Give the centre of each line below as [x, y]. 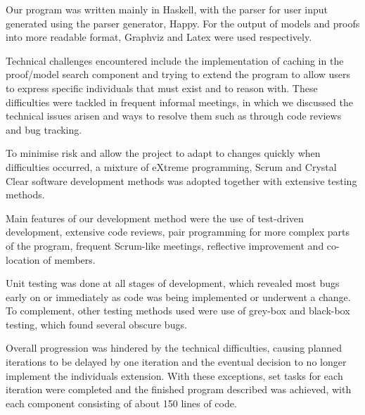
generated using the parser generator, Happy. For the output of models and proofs [183, 23]
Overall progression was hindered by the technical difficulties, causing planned [174, 348]
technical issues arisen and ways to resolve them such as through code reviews [174, 116]
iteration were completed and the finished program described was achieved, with [179, 389]
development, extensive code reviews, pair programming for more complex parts [178, 232]
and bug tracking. [44, 129]
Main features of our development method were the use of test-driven [155, 218]
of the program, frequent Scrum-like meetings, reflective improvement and [165, 245]
